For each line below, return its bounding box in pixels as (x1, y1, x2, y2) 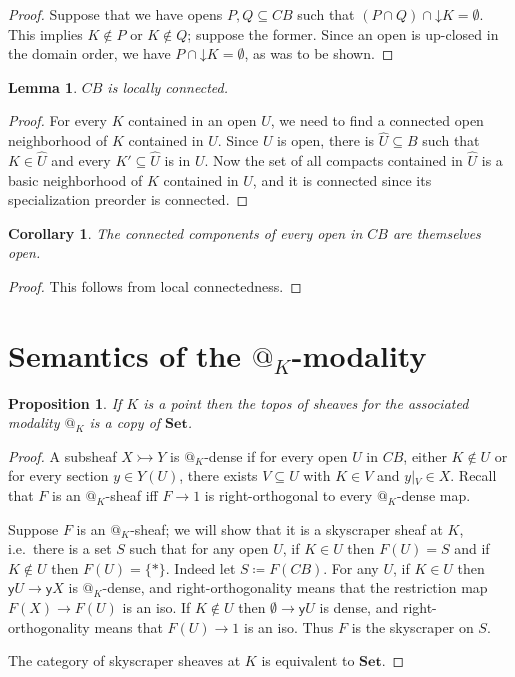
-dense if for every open (204, 445, 348, 466)
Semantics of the (8, 334, 242, 375)
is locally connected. (107, 76, 228, 97)
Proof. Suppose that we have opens (8, 4, 223, 24)
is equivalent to (261, 650, 355, 671)
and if (454, 538, 490, 559)
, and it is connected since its (252, 169, 432, 190)
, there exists (179, 465, 258, 486)
